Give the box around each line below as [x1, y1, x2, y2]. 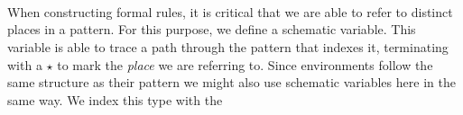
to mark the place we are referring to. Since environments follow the [57, 55, 433, 74]
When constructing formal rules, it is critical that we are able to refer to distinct [7, 2, 453, 21]
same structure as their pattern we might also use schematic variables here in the [7, 73, 456, 92]
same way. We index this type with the [7, 90, 223, 109]
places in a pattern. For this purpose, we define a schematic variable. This [7, 20, 416, 39]
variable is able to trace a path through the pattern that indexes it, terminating [7, 37, 449, 56]
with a [7, 55, 42, 74]
